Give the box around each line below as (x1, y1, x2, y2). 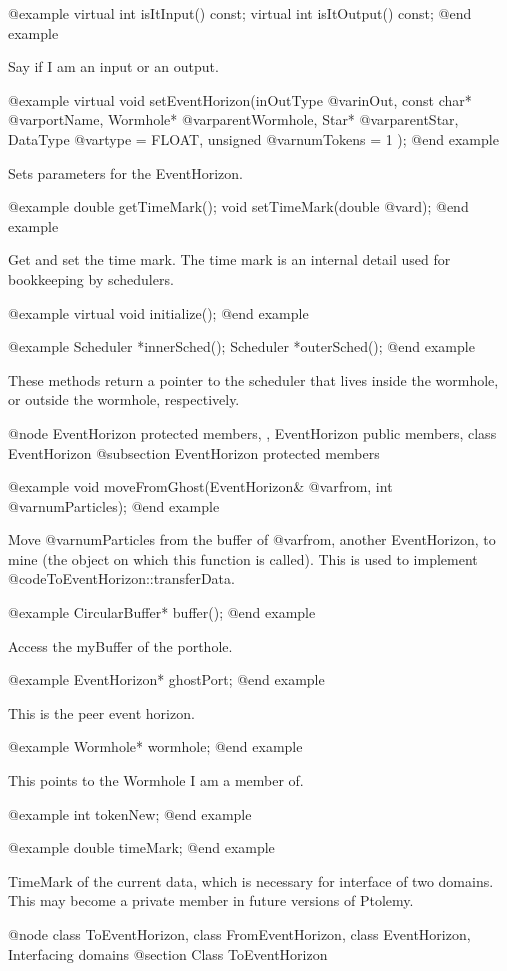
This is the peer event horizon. (8, 702, 195, 723)
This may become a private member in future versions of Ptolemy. (8, 890, 414, 911)
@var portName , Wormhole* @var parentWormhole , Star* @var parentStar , (8, 109, 459, 130)
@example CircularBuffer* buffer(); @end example (8, 602, 316, 623)
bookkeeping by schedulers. (8, 268, 174, 289)
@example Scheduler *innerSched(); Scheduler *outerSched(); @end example (8, 336, 475, 357)
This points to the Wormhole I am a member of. (8, 770, 304, 791)
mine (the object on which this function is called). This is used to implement (8, 548, 478, 569)
